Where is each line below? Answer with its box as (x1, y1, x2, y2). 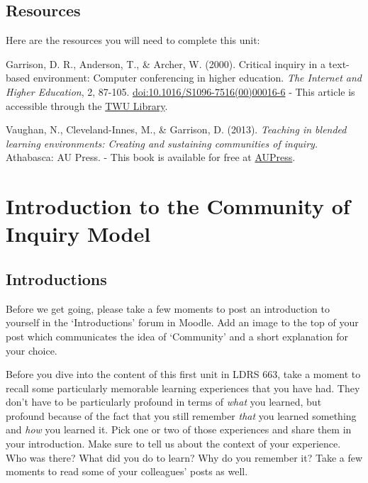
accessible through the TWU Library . (6, 98, 168, 113)
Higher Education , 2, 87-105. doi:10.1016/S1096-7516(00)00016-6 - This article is (6, 84, 355, 99)
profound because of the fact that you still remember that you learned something (6, 408, 357, 423)
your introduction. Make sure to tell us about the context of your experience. (6, 436, 341, 451)
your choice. (6, 343, 57, 357)
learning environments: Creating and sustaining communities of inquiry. (6, 135, 318, 150)
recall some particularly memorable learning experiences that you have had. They (6, 380, 360, 395)
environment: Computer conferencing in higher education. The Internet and (33, 70, 362, 85)
